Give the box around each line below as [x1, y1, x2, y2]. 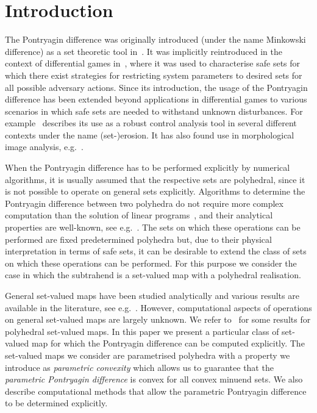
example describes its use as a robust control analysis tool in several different [5, 117, 297, 129]
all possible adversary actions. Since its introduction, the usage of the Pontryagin [5, 81, 308, 93]
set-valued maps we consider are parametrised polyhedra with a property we [5, 348, 290, 361]
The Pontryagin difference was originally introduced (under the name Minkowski [5, 33, 306, 46]
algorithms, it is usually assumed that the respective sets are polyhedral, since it [5, 173, 305, 185]
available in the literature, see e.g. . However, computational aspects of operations [5, 301, 312, 314]
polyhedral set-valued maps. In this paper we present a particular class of [5, 325, 279, 337]
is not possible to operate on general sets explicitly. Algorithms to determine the [5, 185, 305, 198]
